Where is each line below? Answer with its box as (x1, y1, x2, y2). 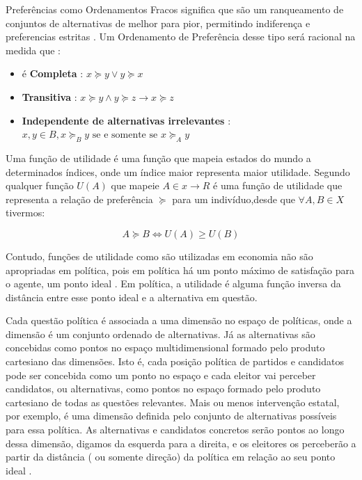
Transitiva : (22, 89, 77, 104)
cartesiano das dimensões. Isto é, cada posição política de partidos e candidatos (6, 354, 344, 369)
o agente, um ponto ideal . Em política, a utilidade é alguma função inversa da (6, 276, 341, 291)
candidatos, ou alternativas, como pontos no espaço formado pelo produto (6, 381, 321, 396)
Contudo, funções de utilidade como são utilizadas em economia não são (6, 248, 313, 263)
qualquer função (6, 178, 74, 193)
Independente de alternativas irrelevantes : (22, 113, 231, 127)
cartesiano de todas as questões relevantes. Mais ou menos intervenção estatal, (6, 394, 340, 409)
